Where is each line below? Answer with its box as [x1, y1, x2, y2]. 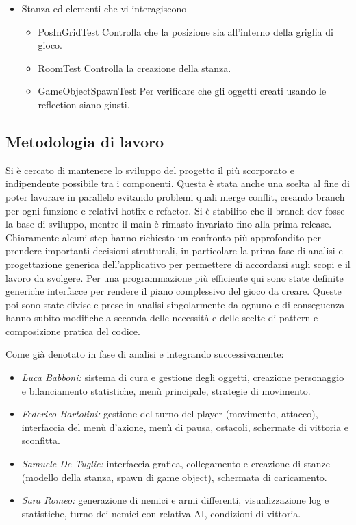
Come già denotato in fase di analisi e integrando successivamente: [5, 347, 284, 361]
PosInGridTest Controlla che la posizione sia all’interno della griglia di [38, 24, 333, 38]
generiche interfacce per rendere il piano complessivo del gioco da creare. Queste [5, 284, 342, 298]
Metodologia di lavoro [5, 130, 164, 151]
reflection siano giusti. [38, 97, 130, 111]
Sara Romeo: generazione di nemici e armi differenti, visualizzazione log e [21, 493, 329, 507]
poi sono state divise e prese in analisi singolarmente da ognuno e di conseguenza [5, 297, 345, 311]
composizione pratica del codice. [5, 323, 140, 338]
